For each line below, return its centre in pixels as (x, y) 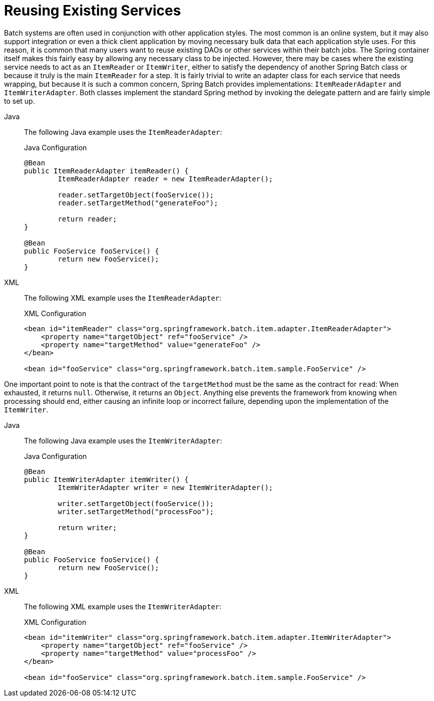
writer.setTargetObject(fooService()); (136, 503)
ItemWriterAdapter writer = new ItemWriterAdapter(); (165, 487)
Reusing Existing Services (93, 11)
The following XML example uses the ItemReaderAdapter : (123, 298)
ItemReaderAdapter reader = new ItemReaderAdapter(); (165, 179)
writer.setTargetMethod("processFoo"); (136, 511)
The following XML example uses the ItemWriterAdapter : (123, 606)
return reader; (87, 219)
